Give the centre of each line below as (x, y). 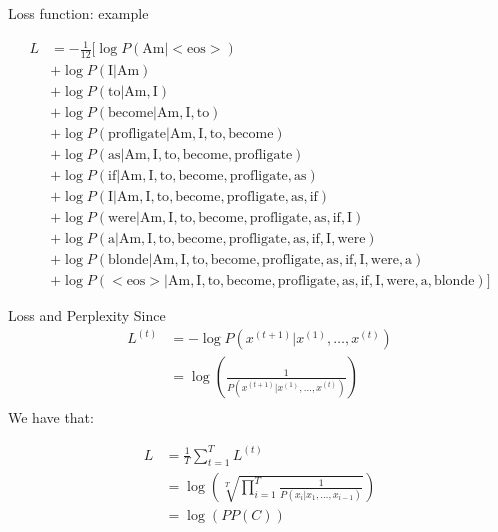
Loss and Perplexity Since (87, 315)
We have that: (51, 417)
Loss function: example (78, 13)
